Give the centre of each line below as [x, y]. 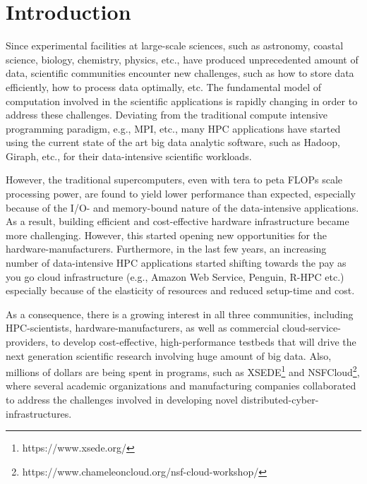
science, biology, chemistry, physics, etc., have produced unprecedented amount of [182, 59]
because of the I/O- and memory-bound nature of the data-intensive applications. [182, 207]
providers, [27, 341]
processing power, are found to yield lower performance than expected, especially [181, 194]
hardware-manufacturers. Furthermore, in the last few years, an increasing [166, 249]
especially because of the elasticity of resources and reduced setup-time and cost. [180, 290]
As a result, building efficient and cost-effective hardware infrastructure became [178, 221]
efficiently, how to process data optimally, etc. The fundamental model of [164, 86]
